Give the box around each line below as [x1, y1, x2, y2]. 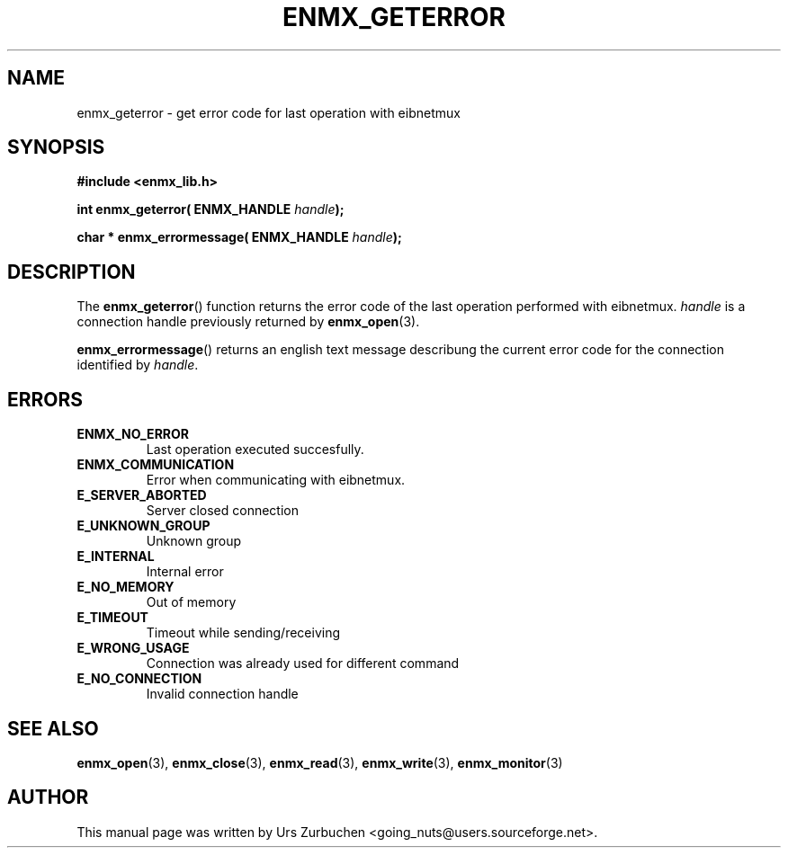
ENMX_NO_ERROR [76, 426, 189, 442]
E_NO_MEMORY [76, 579, 175, 595]
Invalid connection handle [146, 686, 299, 702]
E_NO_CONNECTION [76, 671, 202, 687]
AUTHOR [7, 786, 89, 809]
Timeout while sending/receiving [146, 625, 341, 641]
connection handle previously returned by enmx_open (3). [76, 314, 420, 330]
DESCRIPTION [7, 260, 136, 283]
